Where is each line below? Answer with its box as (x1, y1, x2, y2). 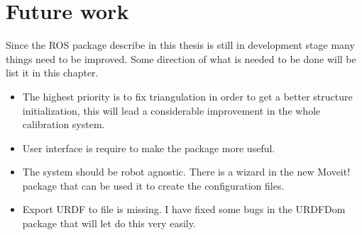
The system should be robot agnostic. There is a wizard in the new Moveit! (22, 164, 351, 179)
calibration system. (22, 117, 105, 132)
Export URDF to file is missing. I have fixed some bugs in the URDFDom (22, 202, 346, 217)
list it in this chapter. (6, 65, 99, 80)
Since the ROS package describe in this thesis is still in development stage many (6, 38, 355, 52)
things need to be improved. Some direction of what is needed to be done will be (6, 51, 356, 66)
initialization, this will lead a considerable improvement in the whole (22, 103, 321, 117)
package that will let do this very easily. (22, 216, 196, 231)
